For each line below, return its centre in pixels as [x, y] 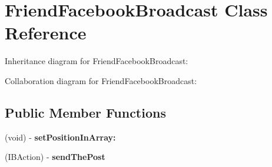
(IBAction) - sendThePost [55, 157]
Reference [46, 33]
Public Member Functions [85, 112]
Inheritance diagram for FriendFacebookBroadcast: [97, 61]
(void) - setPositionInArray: [60, 137]
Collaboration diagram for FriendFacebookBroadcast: [101, 80]
